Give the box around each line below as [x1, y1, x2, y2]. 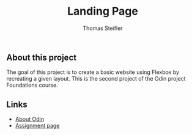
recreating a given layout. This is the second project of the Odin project [6, 75, 186, 82]
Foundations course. [6, 81, 58, 89]
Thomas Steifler [82, 24, 124, 32]
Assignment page [15, 122, 60, 130]
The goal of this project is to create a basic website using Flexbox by [6, 68, 179, 76]
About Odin [15, 115, 45, 123]
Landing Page [67, 4, 139, 18]
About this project [6, 52, 77, 62]
